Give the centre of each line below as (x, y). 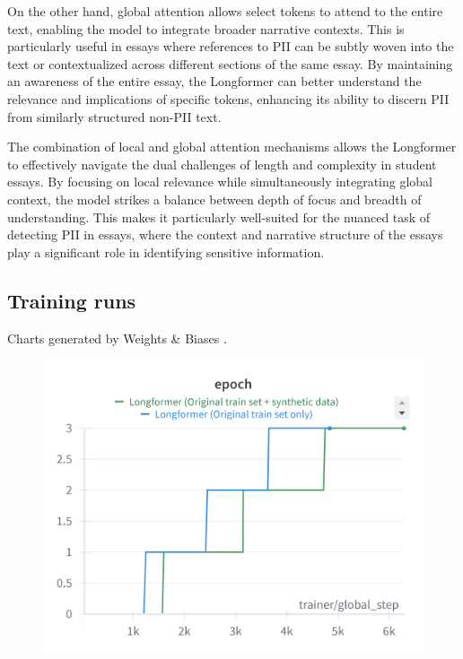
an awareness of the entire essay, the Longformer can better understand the (214, 81)
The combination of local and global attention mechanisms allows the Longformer (232, 147)
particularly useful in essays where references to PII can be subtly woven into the (231, 46)
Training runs (72, 300)
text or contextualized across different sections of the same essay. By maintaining (230, 63)
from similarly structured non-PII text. (114, 116)
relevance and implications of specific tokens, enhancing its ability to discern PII (228, 98)
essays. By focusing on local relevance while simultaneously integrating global (220, 182)
